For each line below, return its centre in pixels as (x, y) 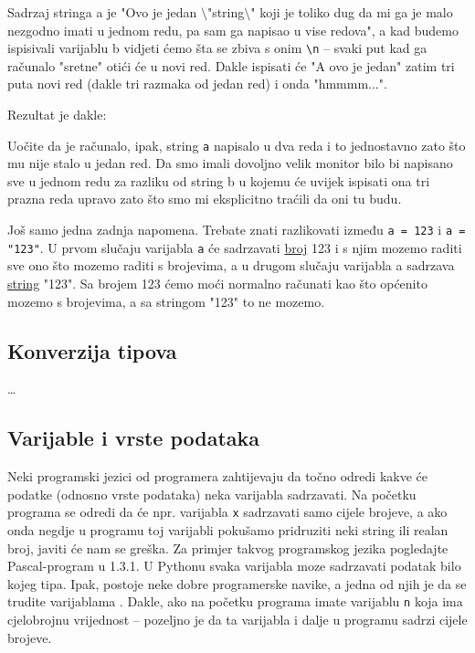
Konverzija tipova (92, 350)
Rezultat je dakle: (57, 115)
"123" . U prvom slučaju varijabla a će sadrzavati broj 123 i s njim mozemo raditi (235, 247)
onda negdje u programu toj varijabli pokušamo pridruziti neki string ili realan (228, 530)
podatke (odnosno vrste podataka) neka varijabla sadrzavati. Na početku (212, 494)
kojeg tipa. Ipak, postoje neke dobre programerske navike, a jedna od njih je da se (237, 583)
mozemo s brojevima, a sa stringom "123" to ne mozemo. (166, 301)
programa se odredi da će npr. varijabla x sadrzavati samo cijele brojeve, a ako (227, 512)
